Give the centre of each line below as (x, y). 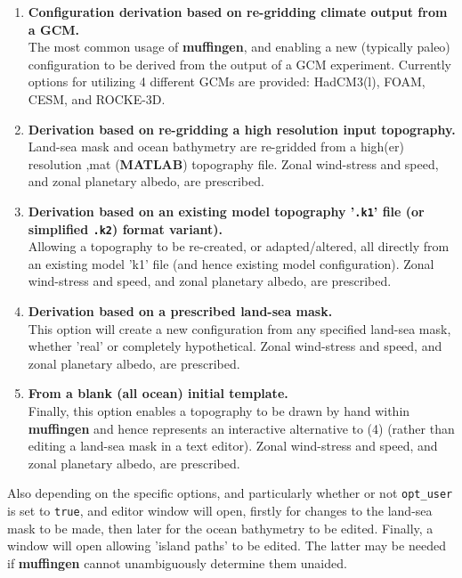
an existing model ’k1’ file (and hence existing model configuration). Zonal (231, 263)
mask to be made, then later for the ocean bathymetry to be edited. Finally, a (220, 528)
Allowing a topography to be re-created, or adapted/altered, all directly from (239, 246)
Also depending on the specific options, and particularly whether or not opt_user (230, 493)
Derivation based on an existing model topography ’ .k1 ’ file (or (226, 211)
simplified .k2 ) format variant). (125, 228)
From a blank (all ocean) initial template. (158, 393)
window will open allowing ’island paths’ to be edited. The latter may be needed (227, 545)
